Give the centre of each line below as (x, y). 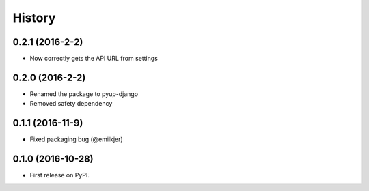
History (34, 18)
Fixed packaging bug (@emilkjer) (76, 139)
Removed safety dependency (71, 104)
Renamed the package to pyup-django (84, 94)
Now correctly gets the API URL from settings (94, 59)
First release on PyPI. (60, 175)
